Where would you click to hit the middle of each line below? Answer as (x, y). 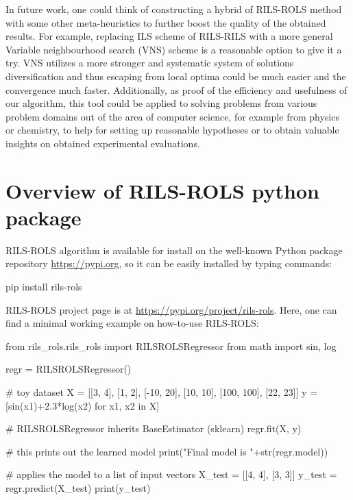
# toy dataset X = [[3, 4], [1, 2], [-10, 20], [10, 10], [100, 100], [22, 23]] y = (162, 392)
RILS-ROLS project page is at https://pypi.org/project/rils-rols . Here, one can (171, 309)
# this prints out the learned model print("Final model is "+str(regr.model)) (167, 451)
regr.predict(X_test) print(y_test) (78, 487)
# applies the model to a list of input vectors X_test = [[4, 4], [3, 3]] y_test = (171, 474)
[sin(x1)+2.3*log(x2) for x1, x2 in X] (83, 405)
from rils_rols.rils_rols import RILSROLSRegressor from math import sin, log (171, 346)
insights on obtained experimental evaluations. (103, 143)
